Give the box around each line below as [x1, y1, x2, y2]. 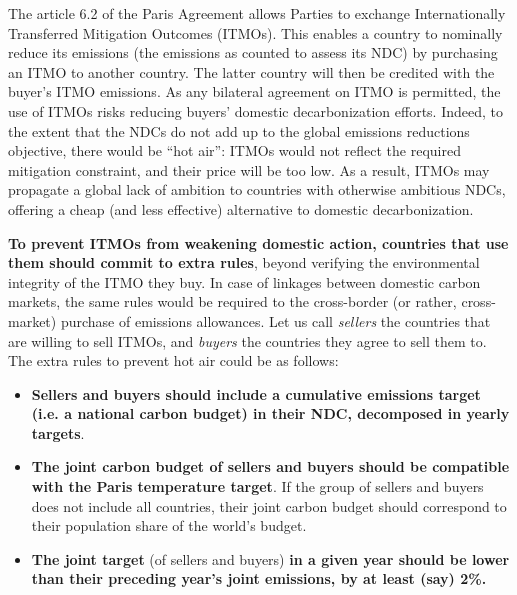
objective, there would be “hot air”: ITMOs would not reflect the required [8, 140, 461, 161]
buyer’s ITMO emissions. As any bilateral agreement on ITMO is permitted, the [8, 81, 501, 102]
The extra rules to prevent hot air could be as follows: [8, 350, 339, 371]
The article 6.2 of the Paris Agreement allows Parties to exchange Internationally [8, 3, 506, 23]
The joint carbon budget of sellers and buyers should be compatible [31, 456, 510, 477]
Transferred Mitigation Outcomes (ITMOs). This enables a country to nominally [8, 22, 503, 43]
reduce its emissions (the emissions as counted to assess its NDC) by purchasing [8, 42, 498, 63]
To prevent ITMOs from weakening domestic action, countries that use [8, 232, 509, 253]
